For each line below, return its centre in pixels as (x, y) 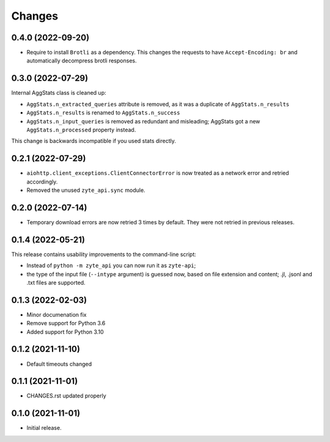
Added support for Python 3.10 (65, 332)
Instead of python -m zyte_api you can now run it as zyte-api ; (111, 265)
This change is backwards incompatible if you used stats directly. (94, 141)
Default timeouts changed (59, 364)
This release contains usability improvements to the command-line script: (104, 254)
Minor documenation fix (57, 314)
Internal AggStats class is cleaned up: (59, 93)
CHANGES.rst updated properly (66, 396)
